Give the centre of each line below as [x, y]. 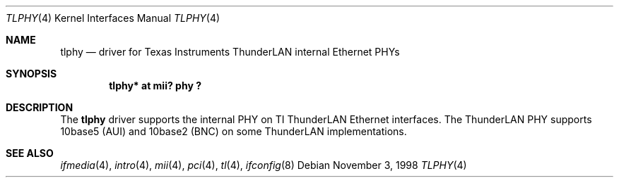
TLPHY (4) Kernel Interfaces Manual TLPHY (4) [113, 18]
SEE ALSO [30, 153]
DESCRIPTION [40, 107]
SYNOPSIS [31, 74]
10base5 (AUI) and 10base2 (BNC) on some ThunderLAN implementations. [234, 131]
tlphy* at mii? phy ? [155, 86]
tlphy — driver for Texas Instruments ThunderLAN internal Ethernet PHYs [230, 52]
